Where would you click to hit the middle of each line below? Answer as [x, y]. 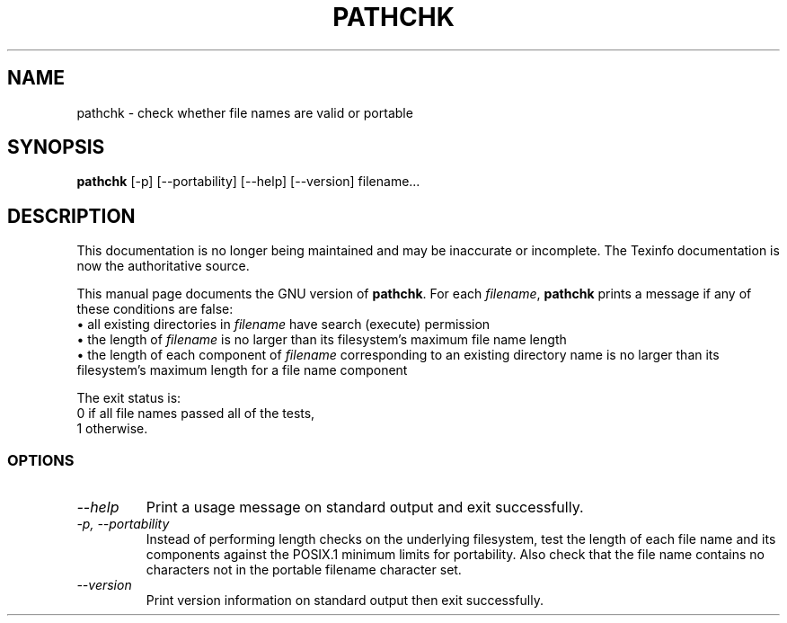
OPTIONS [41, 460]
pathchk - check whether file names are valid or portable [245, 112]
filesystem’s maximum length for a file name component [242, 370]
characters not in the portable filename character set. [304, 570]
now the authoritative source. [163, 266]
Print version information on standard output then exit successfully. [345, 601]
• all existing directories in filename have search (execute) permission [283, 325]
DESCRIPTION [71, 216]
